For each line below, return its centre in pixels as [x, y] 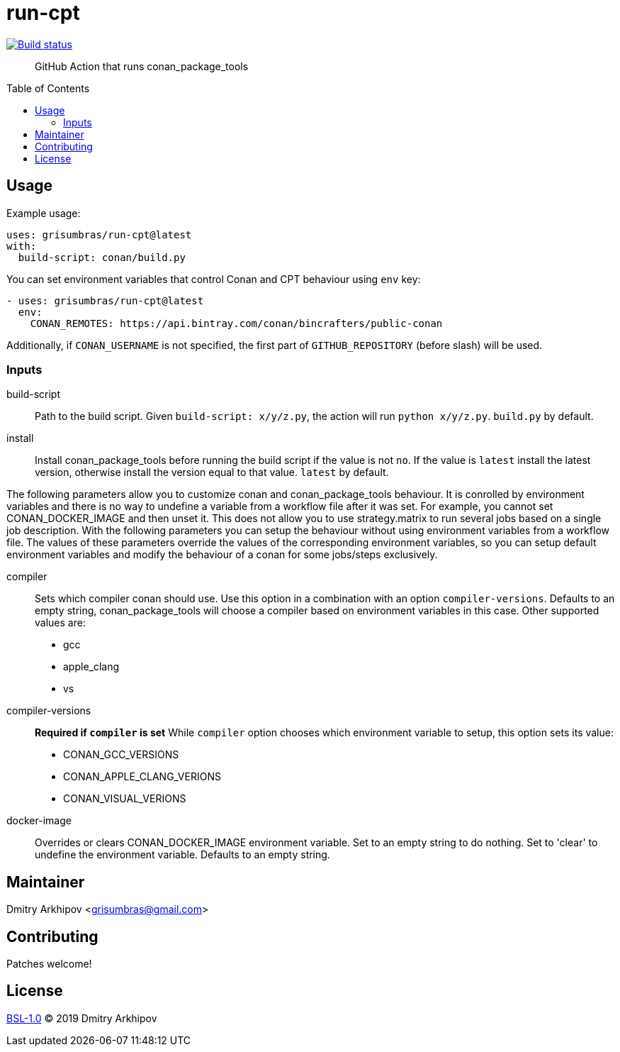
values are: [60, 623]
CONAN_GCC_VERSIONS [121, 755]
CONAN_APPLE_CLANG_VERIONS [142, 777]
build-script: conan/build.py [102, 257]
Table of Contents [48, 88]
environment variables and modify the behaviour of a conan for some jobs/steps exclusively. [222, 555]
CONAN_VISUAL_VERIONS [125, 799]
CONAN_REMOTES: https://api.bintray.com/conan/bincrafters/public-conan [236, 323]
